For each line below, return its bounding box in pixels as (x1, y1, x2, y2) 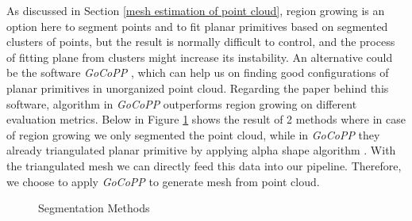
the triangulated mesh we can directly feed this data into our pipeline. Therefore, (6, 157, 402, 173)
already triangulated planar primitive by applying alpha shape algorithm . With (6, 142, 396, 158)
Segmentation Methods (38, 200, 150, 216)
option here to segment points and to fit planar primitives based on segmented (6, 17, 388, 34)
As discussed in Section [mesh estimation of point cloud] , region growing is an (6, 2, 385, 18)
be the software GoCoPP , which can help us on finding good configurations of (6, 64, 389, 81)
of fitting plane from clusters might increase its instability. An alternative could (6, 48, 393, 65)
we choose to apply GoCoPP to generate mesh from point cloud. (6, 173, 320, 189)
